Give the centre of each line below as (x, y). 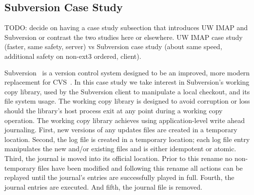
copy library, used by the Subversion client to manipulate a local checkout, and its (127, 91)
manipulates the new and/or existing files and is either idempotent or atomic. (120, 149)
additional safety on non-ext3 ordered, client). (73, 56)
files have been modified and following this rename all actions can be (140, 168)
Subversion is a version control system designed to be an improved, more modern (127, 72)
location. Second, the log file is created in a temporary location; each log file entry (127, 139)
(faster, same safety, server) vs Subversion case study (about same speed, (113, 46)
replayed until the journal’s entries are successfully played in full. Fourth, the (119, 177)
